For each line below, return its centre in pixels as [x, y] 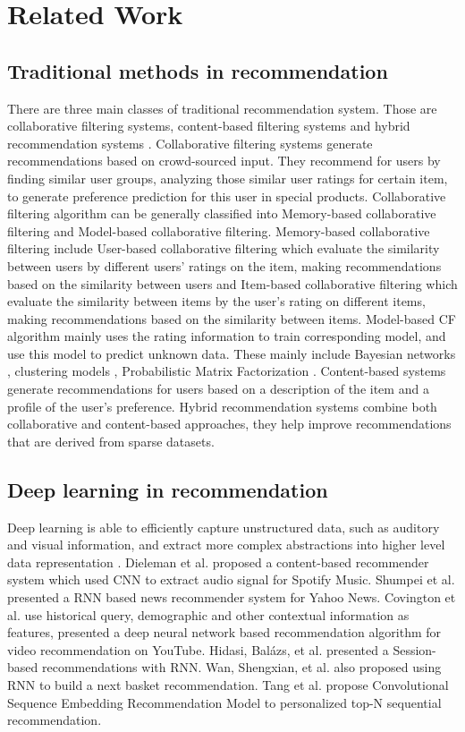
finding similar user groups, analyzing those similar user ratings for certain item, [228, 178]
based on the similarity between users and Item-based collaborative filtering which [232, 283]
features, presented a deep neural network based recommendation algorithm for [224, 632]
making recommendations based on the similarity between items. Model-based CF [232, 318]
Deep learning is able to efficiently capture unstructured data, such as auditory [224, 527]
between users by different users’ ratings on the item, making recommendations [224, 265]
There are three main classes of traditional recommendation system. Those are [222, 108]
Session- [414, 649]
